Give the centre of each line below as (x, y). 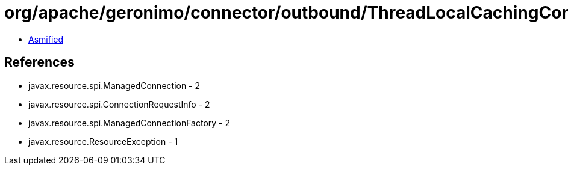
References (39, 62)
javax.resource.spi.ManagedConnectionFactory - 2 (130, 123)
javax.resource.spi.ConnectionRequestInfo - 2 (119, 104)
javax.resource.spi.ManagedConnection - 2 (114, 85)
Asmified (46, 39)
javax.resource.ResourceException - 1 (103, 141)
